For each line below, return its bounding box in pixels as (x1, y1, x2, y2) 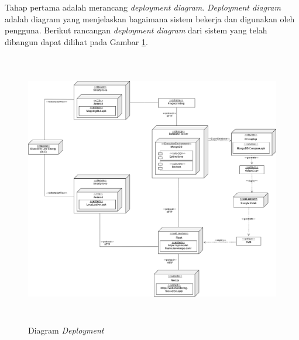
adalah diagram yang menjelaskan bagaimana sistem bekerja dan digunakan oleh (5, 12, 295, 25)
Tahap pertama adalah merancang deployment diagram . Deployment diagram (5, 1, 281, 13)
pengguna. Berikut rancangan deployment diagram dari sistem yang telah (5, 24, 267, 36)
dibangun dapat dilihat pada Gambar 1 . (5, 35, 148, 47)
